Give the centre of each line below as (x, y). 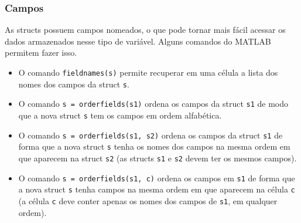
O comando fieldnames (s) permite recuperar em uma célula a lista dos (148, 72)
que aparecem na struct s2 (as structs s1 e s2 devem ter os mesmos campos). (158, 158)
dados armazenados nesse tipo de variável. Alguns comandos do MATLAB (138, 41)
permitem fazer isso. (41, 53)
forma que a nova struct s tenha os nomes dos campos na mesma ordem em (154, 146)
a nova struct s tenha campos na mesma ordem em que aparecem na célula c (157, 189)
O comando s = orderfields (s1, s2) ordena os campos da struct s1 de (150, 135)
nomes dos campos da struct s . (74, 84)
